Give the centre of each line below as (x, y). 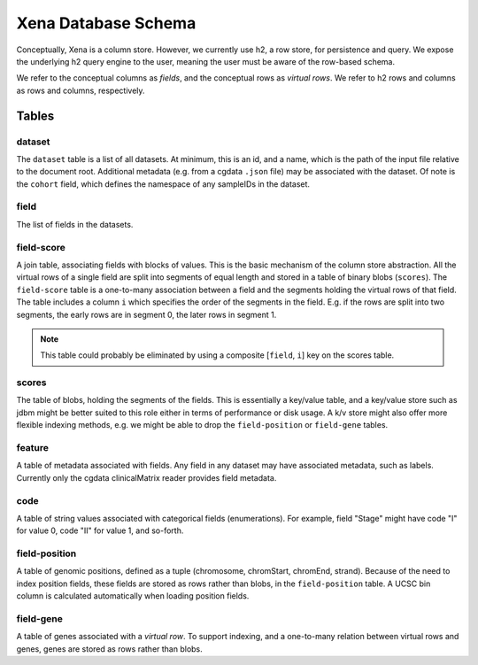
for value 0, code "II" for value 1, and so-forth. (100, 530)
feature (32, 447)
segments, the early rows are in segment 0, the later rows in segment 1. (146, 314)
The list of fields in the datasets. (75, 224)
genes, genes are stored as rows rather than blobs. (109, 649)
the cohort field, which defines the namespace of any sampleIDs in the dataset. (163, 184)
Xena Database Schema (106, 23)
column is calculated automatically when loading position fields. (133, 596)
